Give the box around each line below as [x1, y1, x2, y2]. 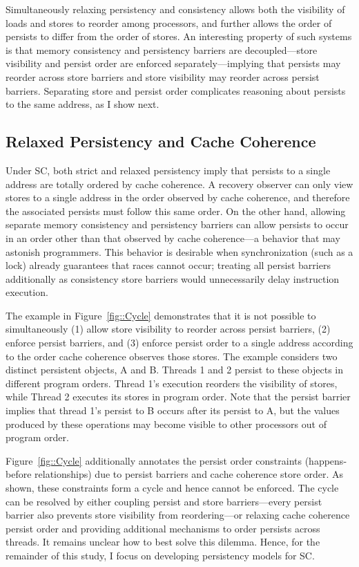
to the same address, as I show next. [6, 97, 159, 111]
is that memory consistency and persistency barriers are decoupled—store [6, 42, 318, 57]
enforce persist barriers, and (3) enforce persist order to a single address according [6, 335, 353, 350]
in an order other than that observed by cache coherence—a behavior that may [6, 230, 340, 245]
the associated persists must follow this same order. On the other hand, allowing [6, 203, 346, 218]
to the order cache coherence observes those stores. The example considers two [6, 348, 338, 363]
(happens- [304, 453, 347, 467]
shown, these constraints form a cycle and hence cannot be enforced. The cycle [6, 481, 339, 495]
